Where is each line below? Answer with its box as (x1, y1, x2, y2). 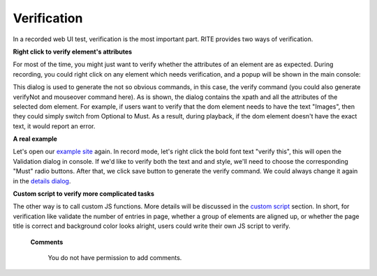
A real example (13, 135, 57, 143)
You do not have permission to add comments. (47, 253, 182, 261)
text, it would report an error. (13, 122, 96, 130)
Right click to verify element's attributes (13, 47, 133, 56)
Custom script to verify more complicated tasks (13, 190, 155, 198)
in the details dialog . (13, 176, 71, 185)
